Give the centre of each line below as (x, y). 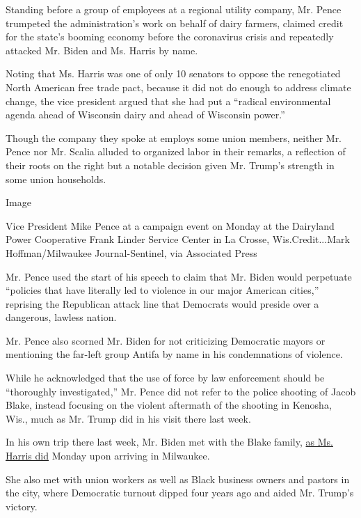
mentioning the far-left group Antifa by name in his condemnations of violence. (174, 354)
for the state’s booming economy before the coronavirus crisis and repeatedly (170, 37)
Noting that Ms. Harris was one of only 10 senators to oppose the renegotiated (173, 73)
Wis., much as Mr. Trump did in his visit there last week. (128, 418)
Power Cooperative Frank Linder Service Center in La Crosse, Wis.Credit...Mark (178, 239)
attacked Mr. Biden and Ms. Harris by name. (102, 50)
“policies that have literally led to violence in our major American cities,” (162, 290)
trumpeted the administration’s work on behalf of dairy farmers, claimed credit (175, 23)
